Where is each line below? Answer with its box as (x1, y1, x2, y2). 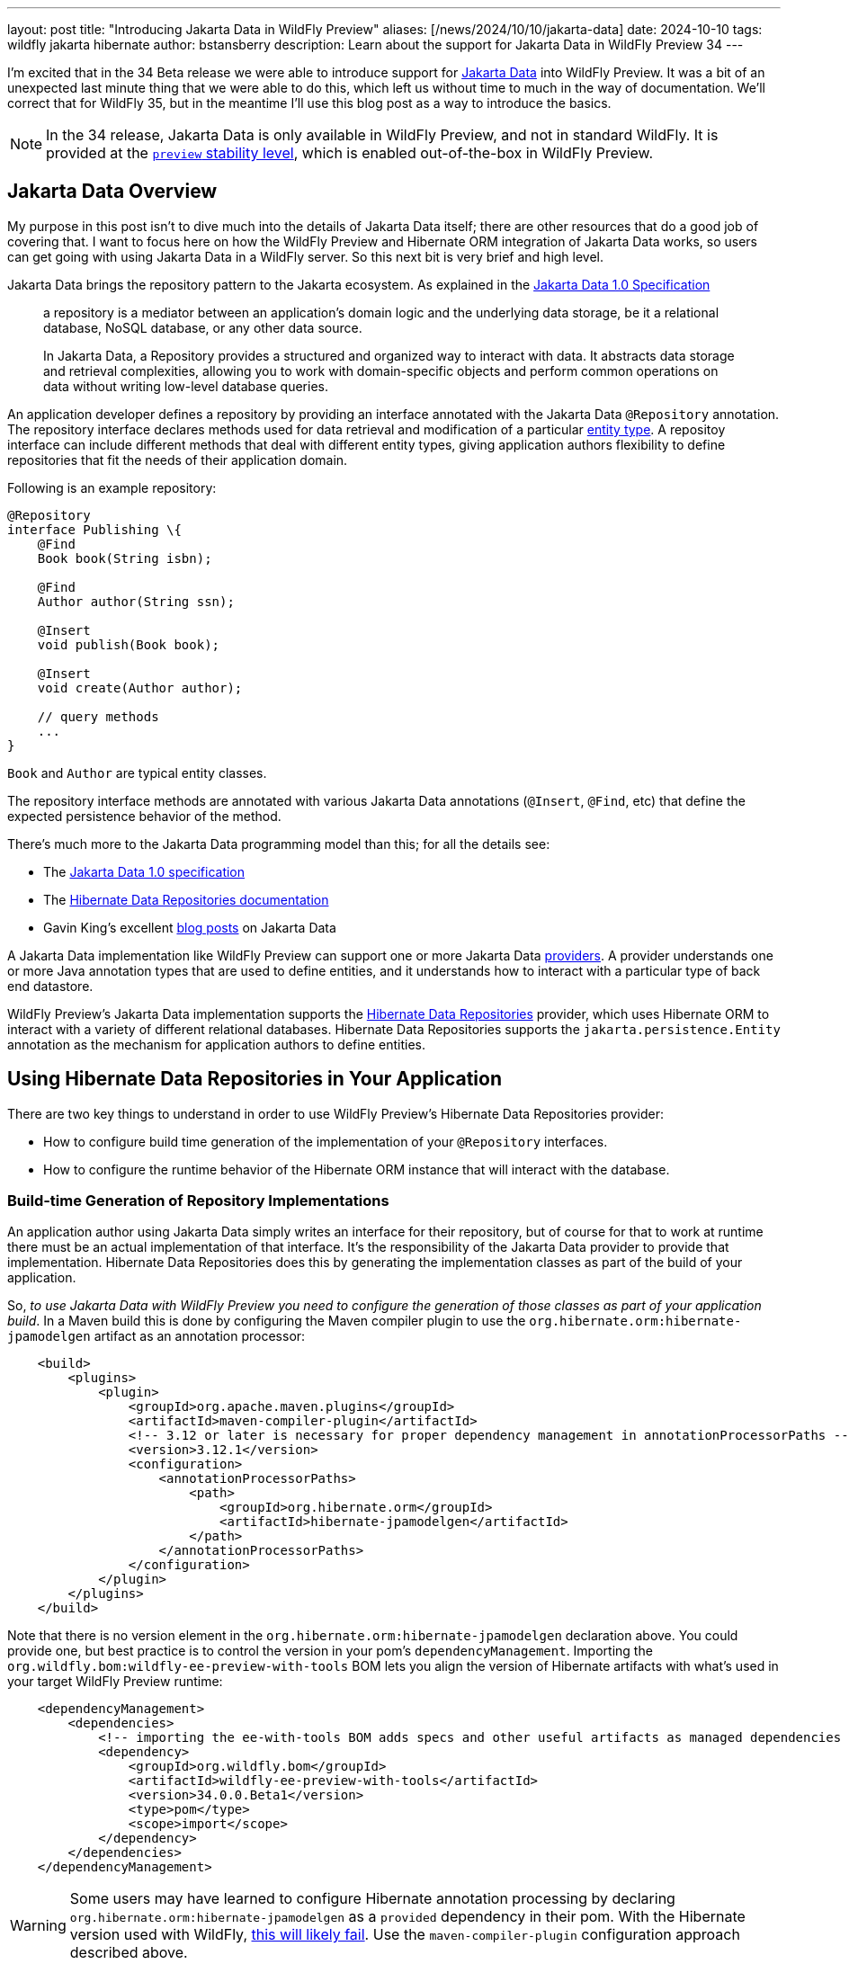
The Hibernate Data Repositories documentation (43, 891, 329, 907)
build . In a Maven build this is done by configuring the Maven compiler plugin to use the (7, 1313, 526, 1329)
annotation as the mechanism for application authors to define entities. (7, 1036, 425, 1052)
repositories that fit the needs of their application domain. (7, 451, 348, 468)
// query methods (37, 709, 159, 724)
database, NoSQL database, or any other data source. (43, 319, 362, 335)
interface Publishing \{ (7, 522, 182, 537)
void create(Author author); (37, 680, 243, 695)
